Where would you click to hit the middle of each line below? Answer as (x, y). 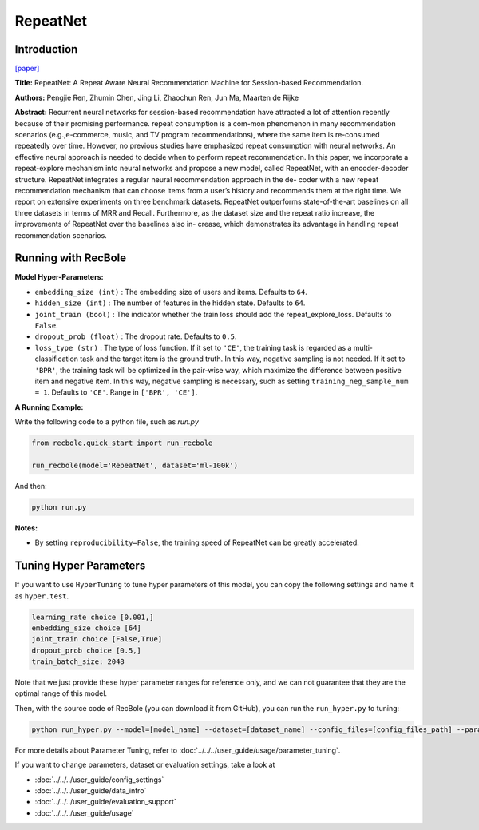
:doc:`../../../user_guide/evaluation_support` (106, 802)
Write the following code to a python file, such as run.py (107, 422)
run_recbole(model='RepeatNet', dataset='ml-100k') (135, 465)
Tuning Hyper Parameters (80, 566)
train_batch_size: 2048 (78, 662)
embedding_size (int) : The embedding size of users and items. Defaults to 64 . (171, 292)
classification (57, 359)
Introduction (46, 49)
